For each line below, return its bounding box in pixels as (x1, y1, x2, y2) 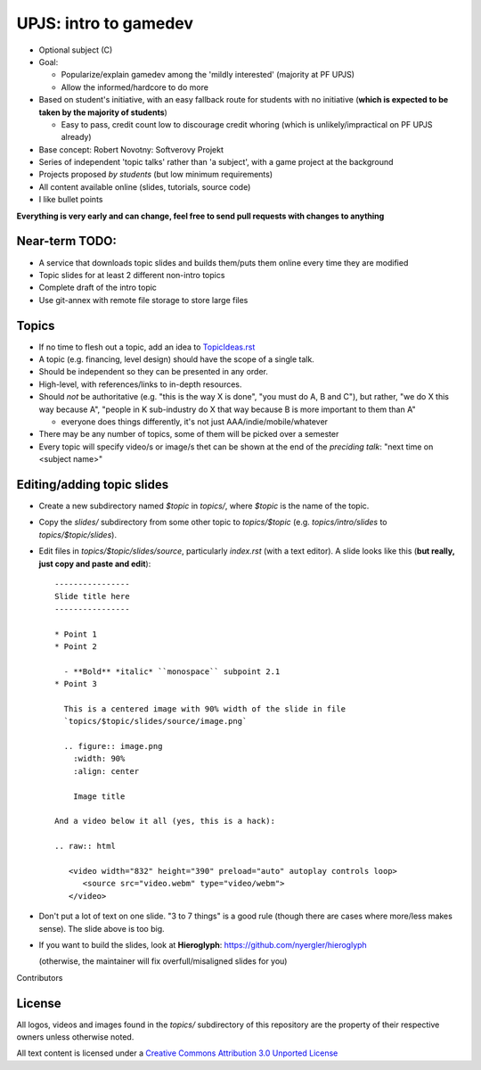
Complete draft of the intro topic (38, 282, 158, 293)
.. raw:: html (54, 841, 116, 852)
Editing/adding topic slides (16, 477, 169, 492)
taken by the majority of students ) (38, 107, 168, 118)
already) (61, 132, 93, 143)
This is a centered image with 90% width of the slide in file (63, 704, 346, 713)
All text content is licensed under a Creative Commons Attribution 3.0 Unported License (16, 1048, 338, 1058)
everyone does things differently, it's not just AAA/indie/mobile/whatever (61, 416, 329, 427)
